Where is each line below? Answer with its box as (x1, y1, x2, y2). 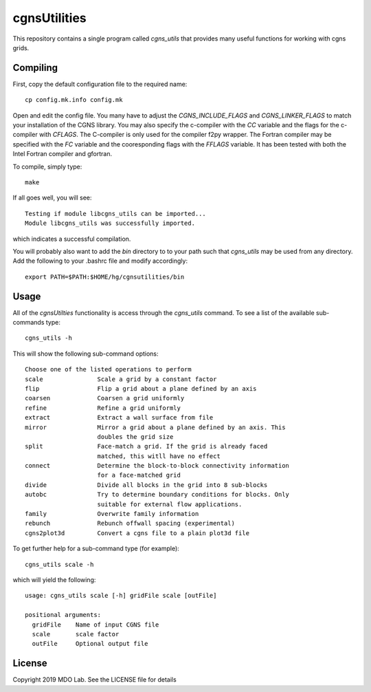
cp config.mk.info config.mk (25, 96, 123, 104)
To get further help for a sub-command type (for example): (12, 544, 180, 553)
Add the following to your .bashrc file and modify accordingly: (12, 257, 188, 265)
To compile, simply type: (12, 162, 82, 171)
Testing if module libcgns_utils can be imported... (25, 210, 206, 217)
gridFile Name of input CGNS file (32, 620, 159, 629)
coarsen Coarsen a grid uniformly (25, 394, 185, 402)
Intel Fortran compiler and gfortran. (12, 150, 113, 158)
